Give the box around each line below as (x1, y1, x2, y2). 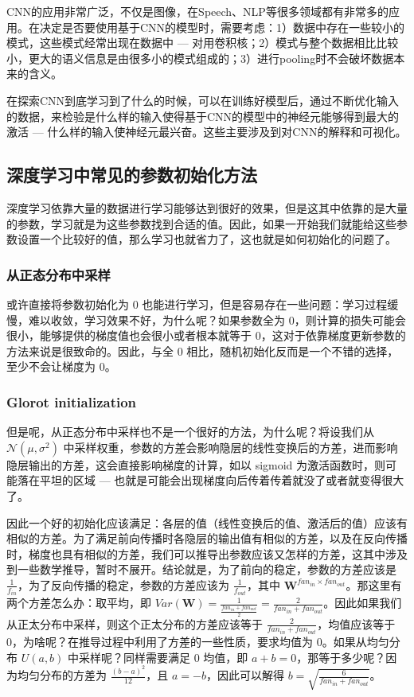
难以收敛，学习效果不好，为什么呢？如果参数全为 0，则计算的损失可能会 (28, 311, 406, 328)
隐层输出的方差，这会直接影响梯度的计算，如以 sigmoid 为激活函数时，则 (6, 456, 386, 473)
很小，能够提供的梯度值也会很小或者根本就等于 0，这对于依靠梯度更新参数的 (6, 327, 406, 344)
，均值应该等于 (317, 615, 396, 632)
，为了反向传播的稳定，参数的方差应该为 (17, 576, 229, 593)
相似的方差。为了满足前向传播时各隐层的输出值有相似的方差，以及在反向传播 (6, 530, 408, 547)
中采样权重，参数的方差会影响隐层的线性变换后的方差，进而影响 (63, 438, 398, 455)
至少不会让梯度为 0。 (6, 358, 116, 375)
